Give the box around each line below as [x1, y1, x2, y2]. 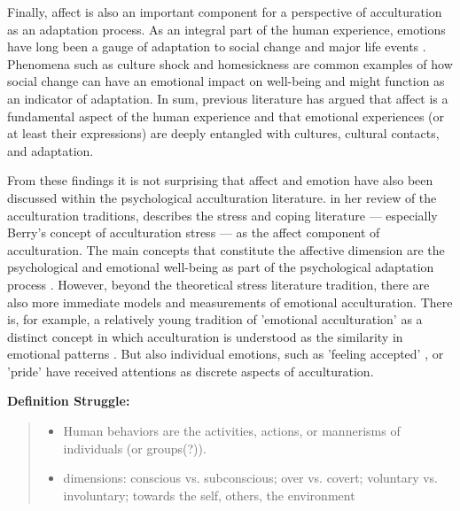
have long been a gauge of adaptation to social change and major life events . [7, 37, 426, 56]
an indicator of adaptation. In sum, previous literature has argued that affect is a [7, 89, 448, 107]
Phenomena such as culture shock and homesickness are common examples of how [7, 54, 453, 73]
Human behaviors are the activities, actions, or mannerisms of [63, 422, 401, 440]
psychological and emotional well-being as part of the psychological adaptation [7, 258, 434, 276]
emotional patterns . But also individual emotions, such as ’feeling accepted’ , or [7, 345, 444, 363]
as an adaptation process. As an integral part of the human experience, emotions [7, 19, 446, 38]
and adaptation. [7, 141, 94, 159]
